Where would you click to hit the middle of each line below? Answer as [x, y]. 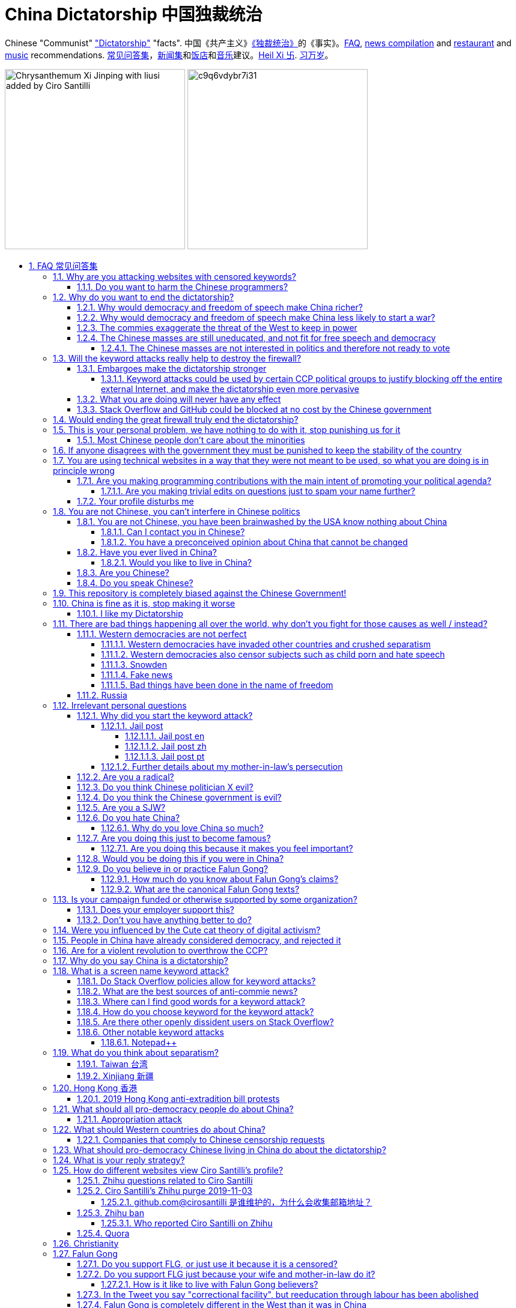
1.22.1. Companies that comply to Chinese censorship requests [201, 1139]
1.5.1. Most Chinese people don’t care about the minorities [191, 440]
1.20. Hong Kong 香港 [95, 1088]
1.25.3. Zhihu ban [111, 1213]
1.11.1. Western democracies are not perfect [162, 634]
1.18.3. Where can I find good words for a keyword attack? [191, 1001]
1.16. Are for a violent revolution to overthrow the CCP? [160, 950]
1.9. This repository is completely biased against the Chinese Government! [200, 593]
